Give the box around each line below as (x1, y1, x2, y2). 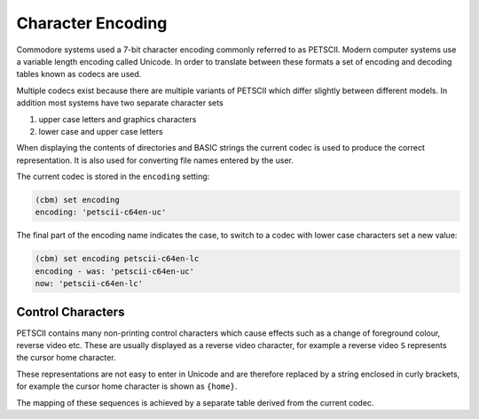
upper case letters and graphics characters (38, 113, 197, 124)
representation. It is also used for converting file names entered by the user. (16, 155, 294, 166)
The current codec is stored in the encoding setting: (16, 171, 210, 182)
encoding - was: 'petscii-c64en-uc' (35, 266, 195, 276)
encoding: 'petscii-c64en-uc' (35, 207, 167, 217)
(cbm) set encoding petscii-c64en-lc (35, 253, 200, 264)
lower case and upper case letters (38, 126, 163, 136)
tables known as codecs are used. (16, 69, 142, 80)
